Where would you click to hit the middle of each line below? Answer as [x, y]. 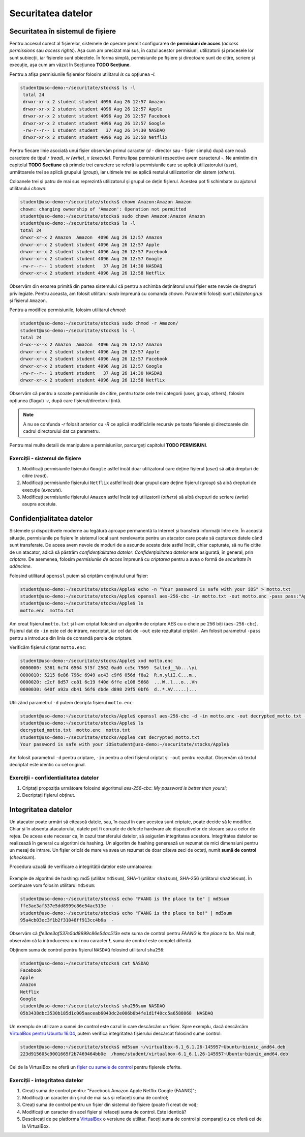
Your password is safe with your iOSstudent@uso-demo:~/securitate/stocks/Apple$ [125, 744]
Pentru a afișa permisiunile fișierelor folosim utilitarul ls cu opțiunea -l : [83, 74]
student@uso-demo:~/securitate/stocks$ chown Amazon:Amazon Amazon [106, 202]
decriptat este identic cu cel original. [48, 765]
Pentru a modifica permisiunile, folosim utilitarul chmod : [68, 310]
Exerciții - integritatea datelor [47, 1081]
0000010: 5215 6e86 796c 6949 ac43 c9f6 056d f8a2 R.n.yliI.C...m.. [109, 675]
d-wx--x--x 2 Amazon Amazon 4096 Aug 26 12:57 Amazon [91, 345]
